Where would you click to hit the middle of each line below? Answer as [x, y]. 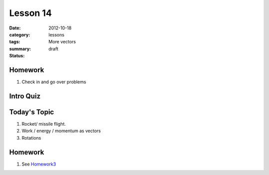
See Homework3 [39, 164]
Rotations [31, 138]
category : [20, 34]
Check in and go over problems [54, 82]
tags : [15, 42]
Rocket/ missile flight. [44, 124]
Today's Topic [32, 112]
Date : [15, 28]
